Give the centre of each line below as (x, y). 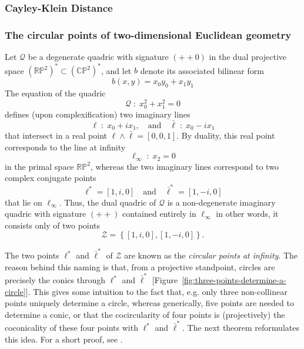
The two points (32, 255)
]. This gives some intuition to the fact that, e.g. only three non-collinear (156, 291)
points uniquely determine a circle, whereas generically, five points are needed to (149, 303)
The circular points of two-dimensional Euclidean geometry (148, 34)
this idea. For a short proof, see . (64, 339)
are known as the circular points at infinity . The (211, 255)
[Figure (165, 280)
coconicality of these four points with (71, 328)
